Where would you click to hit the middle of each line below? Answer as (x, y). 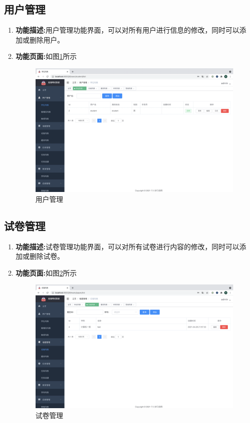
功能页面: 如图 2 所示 (46, 272)
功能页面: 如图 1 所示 (46, 56)
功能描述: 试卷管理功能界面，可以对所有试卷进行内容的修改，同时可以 (127, 246)
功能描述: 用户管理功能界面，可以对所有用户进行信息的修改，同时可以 (127, 30)
